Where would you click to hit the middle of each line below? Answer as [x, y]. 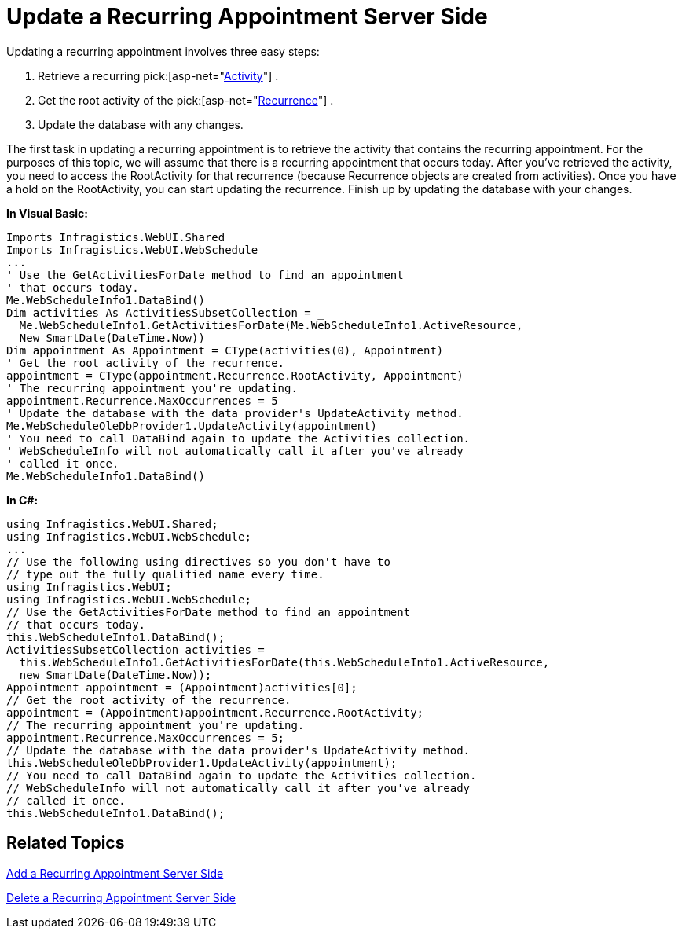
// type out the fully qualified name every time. [165, 574]
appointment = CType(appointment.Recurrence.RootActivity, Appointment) [235, 375]
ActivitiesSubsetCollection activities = [136, 649]
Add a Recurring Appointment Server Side [115, 873]
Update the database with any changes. [141, 124]
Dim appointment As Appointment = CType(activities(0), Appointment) [225, 350]
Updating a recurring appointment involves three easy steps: [163, 51]
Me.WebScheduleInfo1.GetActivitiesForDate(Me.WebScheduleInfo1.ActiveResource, [271, 325]
